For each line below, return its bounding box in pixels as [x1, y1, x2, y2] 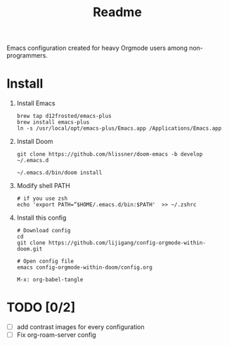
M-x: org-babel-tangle [16, 277, 84, 284]
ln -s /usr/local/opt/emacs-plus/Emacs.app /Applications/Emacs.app [16, 125, 222, 132]
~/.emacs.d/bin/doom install [16, 169, 103, 176]
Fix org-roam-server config [16, 331, 96, 339]
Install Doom [16, 138, 53, 146]
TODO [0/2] [6, 300, 76, 316]
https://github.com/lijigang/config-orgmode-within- [48, 239, 207, 246]
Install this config [16, 213, 67, 222]
